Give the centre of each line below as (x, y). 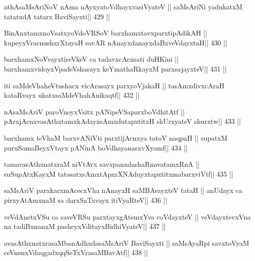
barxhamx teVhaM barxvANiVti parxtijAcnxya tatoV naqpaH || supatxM (116, 137)
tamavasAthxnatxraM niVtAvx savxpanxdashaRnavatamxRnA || (102, 164)
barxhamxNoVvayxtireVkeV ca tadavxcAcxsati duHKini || (91, 59)
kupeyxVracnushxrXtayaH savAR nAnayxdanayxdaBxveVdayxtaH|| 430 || (116, 42)
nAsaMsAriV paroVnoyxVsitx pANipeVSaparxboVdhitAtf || (94, 111)
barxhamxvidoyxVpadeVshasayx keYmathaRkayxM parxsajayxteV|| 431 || (115, 68)
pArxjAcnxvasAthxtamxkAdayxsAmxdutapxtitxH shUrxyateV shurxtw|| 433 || (123, 121)
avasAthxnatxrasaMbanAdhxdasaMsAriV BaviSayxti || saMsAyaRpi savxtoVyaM (127, 242)
